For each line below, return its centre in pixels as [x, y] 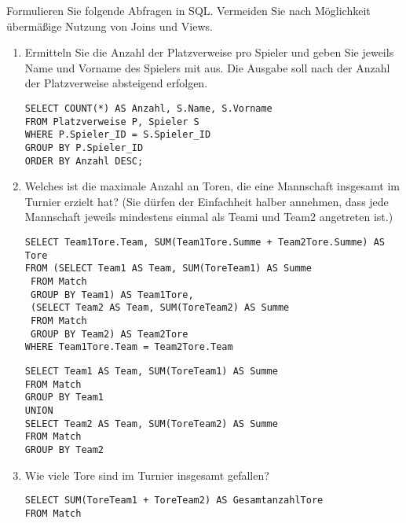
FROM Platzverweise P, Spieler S [112, 122]
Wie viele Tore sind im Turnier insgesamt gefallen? [147, 475]
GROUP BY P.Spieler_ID [84, 147]
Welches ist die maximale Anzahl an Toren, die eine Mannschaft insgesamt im [212, 186]
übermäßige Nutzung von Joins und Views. [110, 26]
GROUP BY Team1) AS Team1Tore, [112, 295]
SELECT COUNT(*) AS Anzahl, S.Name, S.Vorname [148, 108]
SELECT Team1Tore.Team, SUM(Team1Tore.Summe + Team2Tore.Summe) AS [205, 243]
